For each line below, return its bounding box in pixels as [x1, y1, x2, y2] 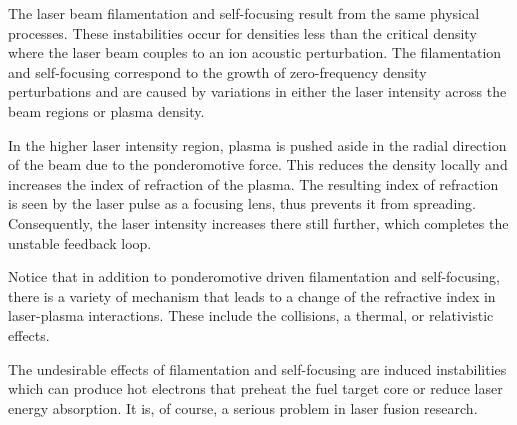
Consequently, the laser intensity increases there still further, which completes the [8, 212, 509, 233]
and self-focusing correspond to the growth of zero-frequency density [8, 61, 427, 82]
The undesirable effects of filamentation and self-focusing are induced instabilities [8, 358, 507, 379]
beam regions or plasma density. [8, 100, 205, 121]
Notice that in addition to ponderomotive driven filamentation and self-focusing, [8, 266, 500, 287]
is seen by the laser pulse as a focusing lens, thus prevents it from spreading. [8, 193, 476, 214]
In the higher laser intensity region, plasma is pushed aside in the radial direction [8, 134, 507, 155]
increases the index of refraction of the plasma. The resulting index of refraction [8, 173, 499, 194]
